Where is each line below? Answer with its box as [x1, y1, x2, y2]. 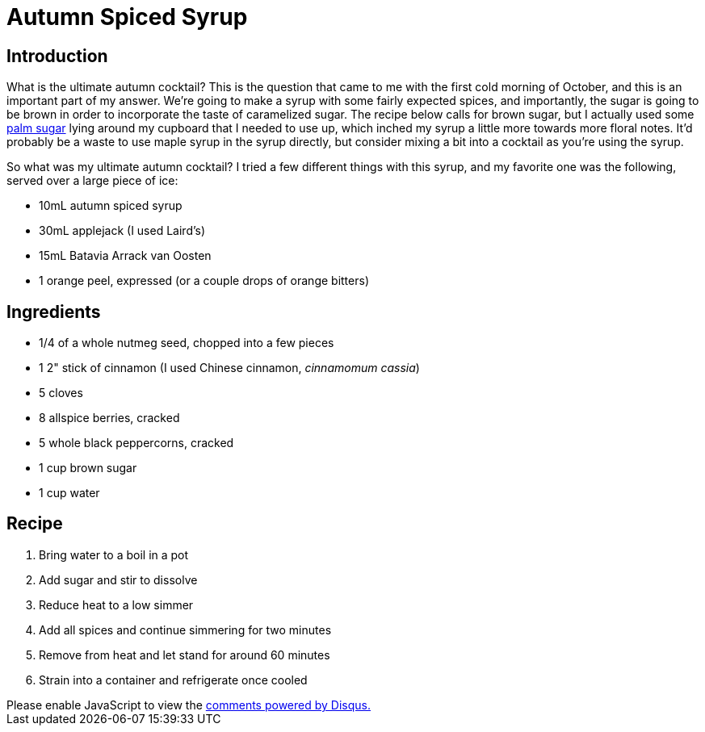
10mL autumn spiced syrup [39, 199, 183, 213]
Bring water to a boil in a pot [39, 547, 189, 562]
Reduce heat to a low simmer [39, 597, 194, 612]
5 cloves [39, 386, 83, 400]
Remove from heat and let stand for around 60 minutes [39, 647, 330, 662]
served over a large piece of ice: [6, 174, 178, 188]
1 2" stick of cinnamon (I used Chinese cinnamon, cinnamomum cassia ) [39, 361, 420, 375]
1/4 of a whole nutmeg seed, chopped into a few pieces [39, 336, 334, 350]
